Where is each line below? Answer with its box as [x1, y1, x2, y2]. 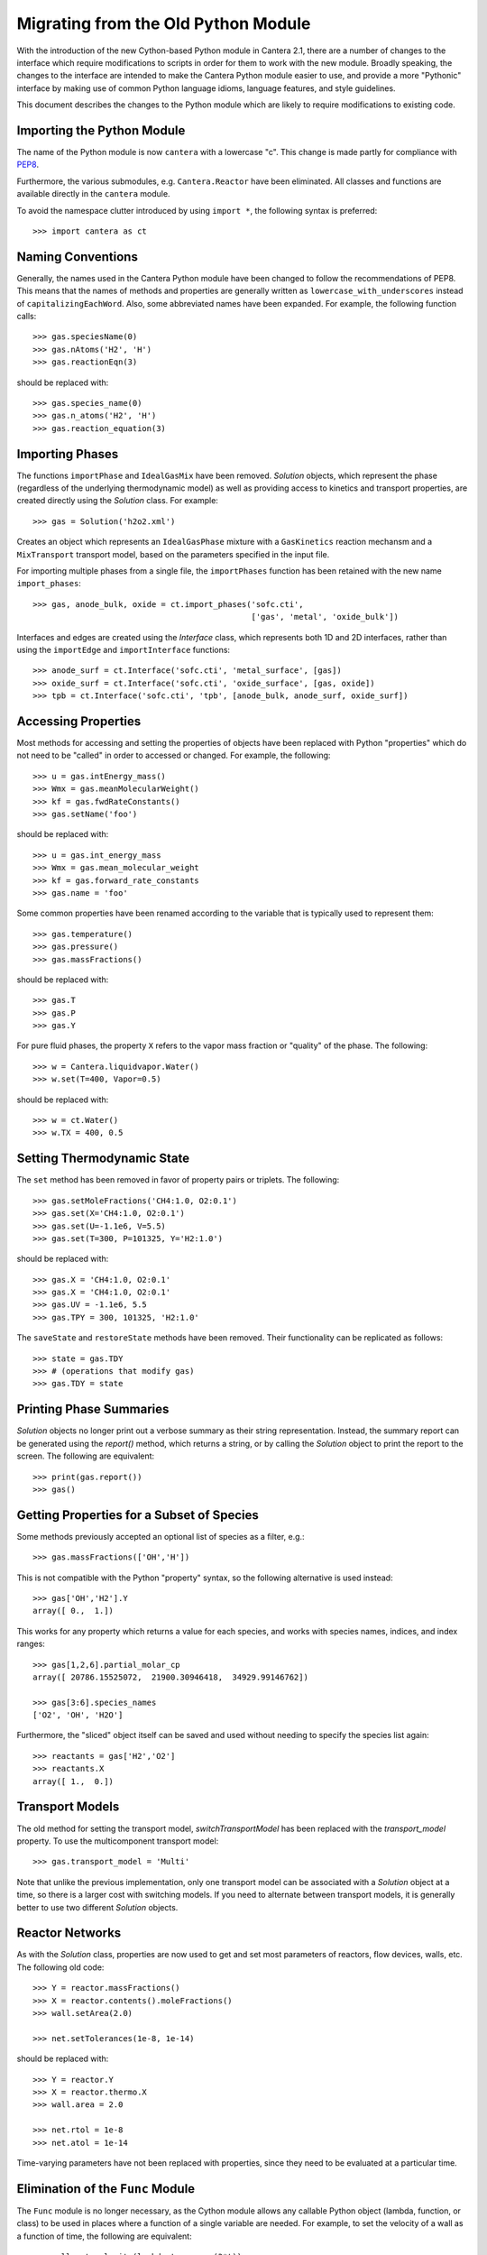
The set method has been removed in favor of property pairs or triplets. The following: [16, 1174, 340, 1185]
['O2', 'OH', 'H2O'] [32, 1710, 124, 1720]
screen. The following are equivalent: [16, 1450, 155, 1461]
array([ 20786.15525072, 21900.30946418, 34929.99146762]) [32, 1671, 308, 1682]
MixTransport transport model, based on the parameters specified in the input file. [16, 548, 330, 559]
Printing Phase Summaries [16, 1402, 170, 1417]
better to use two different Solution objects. [16, 1901, 179, 1912]
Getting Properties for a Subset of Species [16, 1507, 259, 1523]
